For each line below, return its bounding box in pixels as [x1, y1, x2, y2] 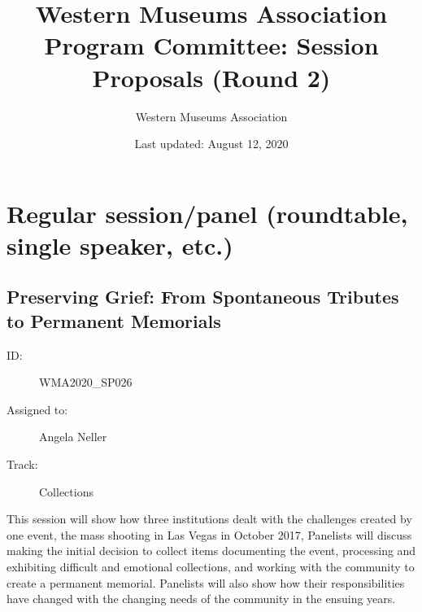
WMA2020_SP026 [39, 374, 133, 391]
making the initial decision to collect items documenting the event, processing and [7, 542, 416, 559]
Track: [7, 456, 38, 473]
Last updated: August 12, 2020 [134, 135, 289, 152]
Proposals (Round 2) [92, 60, 331, 94]
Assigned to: [7, 400, 68, 417]
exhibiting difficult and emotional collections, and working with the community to [7, 558, 415, 575]
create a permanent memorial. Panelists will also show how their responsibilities [7, 574, 405, 591]
